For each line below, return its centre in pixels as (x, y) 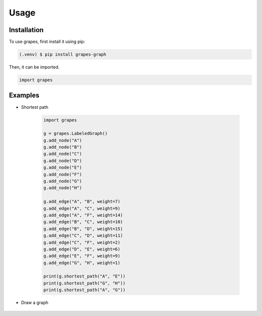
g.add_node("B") (63, 147)
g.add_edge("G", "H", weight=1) (82, 263)
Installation (26, 30)
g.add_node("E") (63, 167)
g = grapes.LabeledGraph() (75, 133)
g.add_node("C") (63, 154)
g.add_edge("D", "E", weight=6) (82, 249)
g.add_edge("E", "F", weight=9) (82, 256)
